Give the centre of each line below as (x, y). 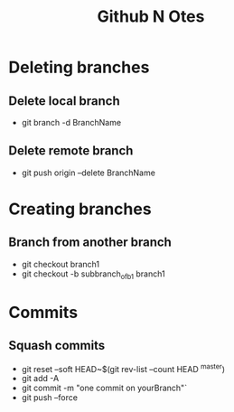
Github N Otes (151, 17)
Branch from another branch (90, 243)
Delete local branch (65, 101)
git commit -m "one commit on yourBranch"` (104, 388)
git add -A (40, 379)
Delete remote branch (71, 151)
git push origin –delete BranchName (88, 173)
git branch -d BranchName (71, 122)
